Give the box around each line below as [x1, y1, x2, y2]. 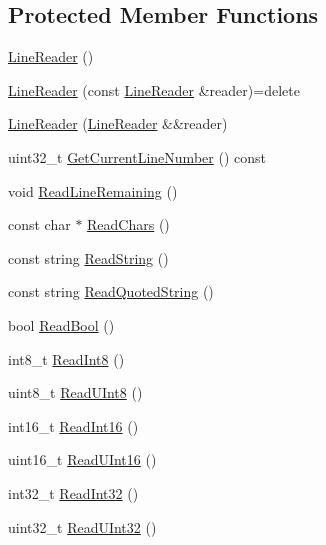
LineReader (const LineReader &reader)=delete [8, 79, 300, 100]
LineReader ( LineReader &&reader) [8, 113, 228, 134]
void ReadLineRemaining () [8, 180, 178, 201]
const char [8, 214, 71, 235]
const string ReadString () [8, 247, 169, 268]
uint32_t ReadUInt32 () [8, 516, 157, 537]
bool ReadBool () [8, 314, 115, 335]
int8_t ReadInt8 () [8, 348, 125, 369]
